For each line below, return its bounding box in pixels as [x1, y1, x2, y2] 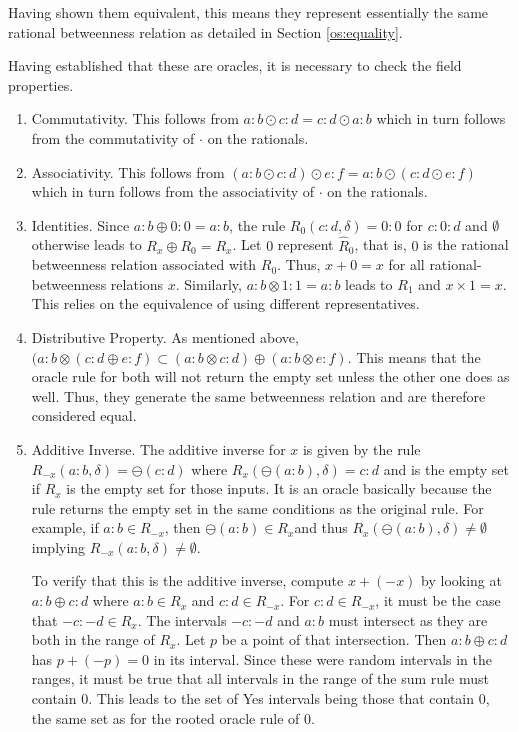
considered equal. [31, 405, 137, 426]
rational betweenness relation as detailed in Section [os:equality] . [8, 21, 403, 42]
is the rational [423, 234, 509, 255]
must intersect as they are [328, 609, 488, 630]
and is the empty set [383, 458, 510, 479]
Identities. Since [31, 214, 130, 235]
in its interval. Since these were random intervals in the [153, 648, 492, 669]
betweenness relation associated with [31, 254, 257, 275]
